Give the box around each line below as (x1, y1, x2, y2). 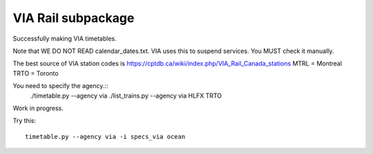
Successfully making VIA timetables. (12, 34, 117, 43)
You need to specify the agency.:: (12, 82, 108, 90)
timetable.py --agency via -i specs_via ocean (25, 133, 186, 140)
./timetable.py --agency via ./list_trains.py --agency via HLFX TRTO (30, 91, 222, 100)
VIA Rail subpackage (12, 10, 135, 25)
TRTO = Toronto (12, 69, 59, 77)
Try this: (12, 117, 37, 125)
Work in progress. (12, 104, 64, 112)
